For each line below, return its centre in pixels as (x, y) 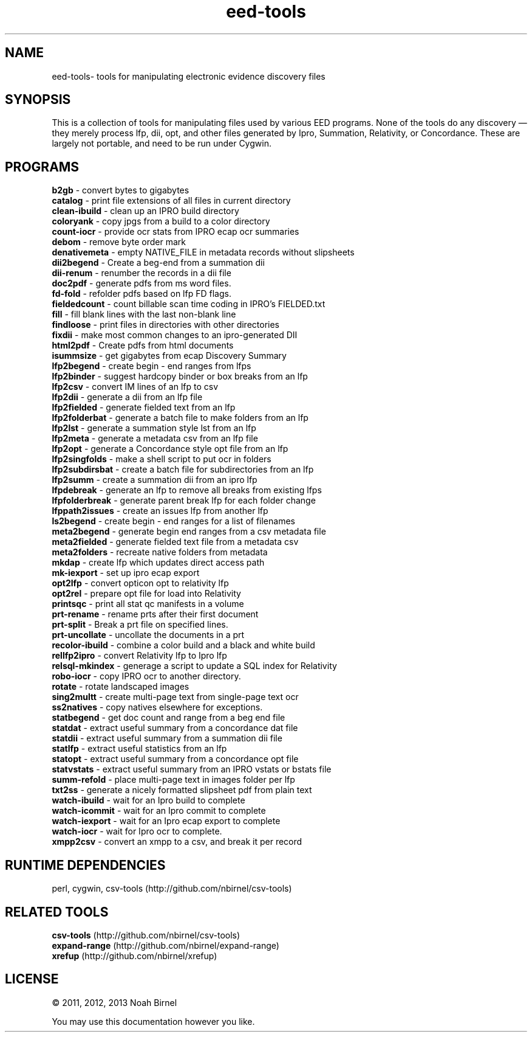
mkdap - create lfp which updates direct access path (158, 563)
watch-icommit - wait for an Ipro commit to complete (159, 811)
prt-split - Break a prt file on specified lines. (140, 625)
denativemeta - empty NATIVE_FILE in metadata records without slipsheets (203, 252)
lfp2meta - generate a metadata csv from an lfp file (155, 439)
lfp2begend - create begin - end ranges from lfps (152, 366)
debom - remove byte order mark (119, 242)
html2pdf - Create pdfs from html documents (143, 345)
